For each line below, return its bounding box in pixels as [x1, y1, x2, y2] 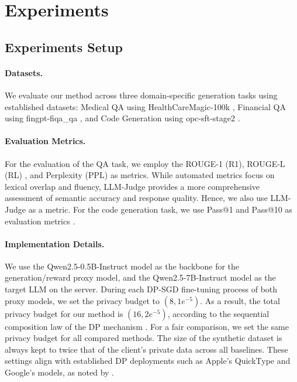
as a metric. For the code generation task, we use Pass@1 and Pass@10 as [28, 203, 292, 215]
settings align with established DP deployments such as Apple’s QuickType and [5, 354, 291, 367]
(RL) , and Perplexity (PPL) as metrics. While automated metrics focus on [5, 169, 275, 181]
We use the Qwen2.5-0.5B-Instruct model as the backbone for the [5, 260, 240, 272]
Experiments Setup [5, 37, 123, 56]
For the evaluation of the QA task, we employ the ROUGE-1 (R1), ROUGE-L [5, 157, 285, 169]
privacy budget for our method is [5, 307, 123, 319]
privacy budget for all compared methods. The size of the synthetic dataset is [5, 332, 282, 344]
